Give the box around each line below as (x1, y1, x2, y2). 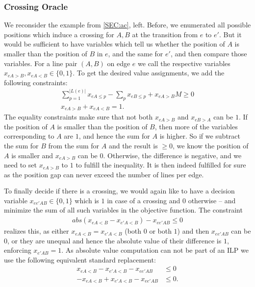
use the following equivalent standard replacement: (4, 254, 156, 264)
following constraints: (4, 77, 68, 87)
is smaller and (11, 150, 53, 160)
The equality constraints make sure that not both (4, 112, 153, 122)
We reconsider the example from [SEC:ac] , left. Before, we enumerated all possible (4, 20, 251, 30)
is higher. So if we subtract (159, 131, 240, 141)
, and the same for (108, 48, 163, 58)
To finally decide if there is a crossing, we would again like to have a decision (4, 186, 235, 196)
